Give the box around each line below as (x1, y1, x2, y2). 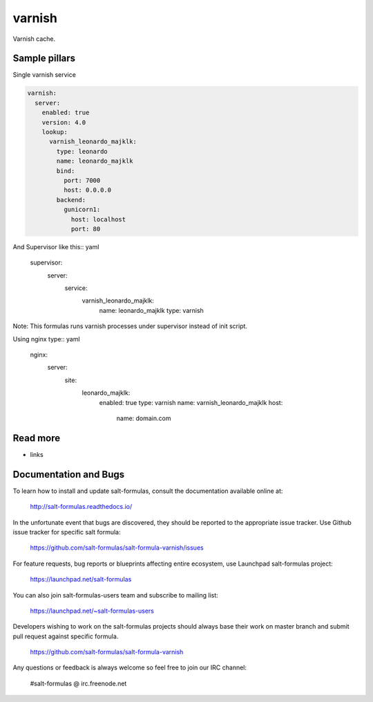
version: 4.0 (41, 118, 86, 126)
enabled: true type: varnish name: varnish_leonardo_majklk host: (99, 398, 283, 406)
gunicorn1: (63, 206, 101, 214)
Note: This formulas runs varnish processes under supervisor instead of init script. (12, 322, 248, 330)
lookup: (41, 128, 68, 136)
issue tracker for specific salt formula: (12, 528, 121, 536)
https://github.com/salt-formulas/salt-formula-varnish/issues (30, 543, 204, 552)
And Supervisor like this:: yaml (12, 242, 99, 251)
